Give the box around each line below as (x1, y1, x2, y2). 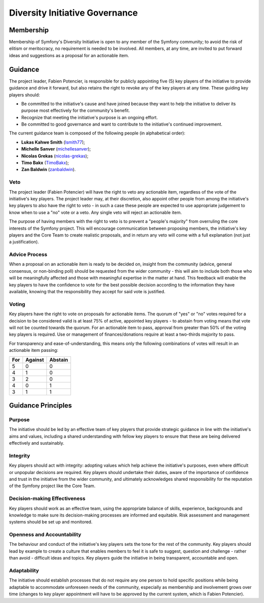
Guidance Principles (9, 401, 72, 409)
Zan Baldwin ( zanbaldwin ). (21, 167, 76, 172)
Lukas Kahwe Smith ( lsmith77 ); (21, 139, 85, 145)
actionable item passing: (9, 347, 59, 353)
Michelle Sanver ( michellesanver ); (21, 146, 91, 152)
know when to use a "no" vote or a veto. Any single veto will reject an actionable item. (9, 209, 182, 215)
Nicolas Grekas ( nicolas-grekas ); (21, 153, 88, 159)
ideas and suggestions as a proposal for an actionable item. (9, 52, 130, 58)
